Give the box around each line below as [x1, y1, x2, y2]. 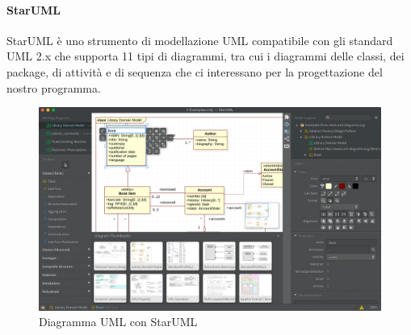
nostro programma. [6, 79, 101, 96]
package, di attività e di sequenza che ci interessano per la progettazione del [6, 63, 383, 80]
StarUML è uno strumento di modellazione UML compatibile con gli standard [6, 31, 393, 48]
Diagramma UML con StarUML [39, 313, 198, 330]
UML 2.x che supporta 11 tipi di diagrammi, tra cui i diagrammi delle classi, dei [6, 48, 405, 64]
